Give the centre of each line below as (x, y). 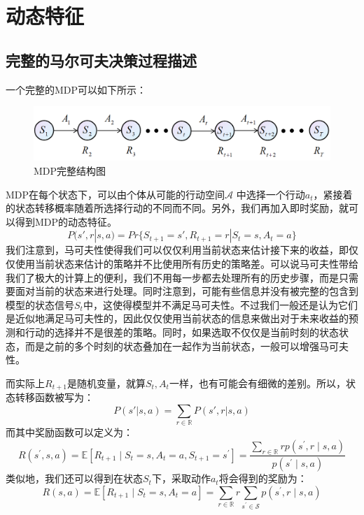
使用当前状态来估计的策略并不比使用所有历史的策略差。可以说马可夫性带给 (187, 263)
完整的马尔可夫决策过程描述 (101, 60)
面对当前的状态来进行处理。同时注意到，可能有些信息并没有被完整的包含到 (187, 291)
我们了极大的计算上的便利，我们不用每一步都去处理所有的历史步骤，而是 (172, 277)
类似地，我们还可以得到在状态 (74, 478)
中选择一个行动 (271, 194)
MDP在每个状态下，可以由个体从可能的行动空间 (115, 194)
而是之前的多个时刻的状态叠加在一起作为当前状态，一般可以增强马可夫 (187, 346)
